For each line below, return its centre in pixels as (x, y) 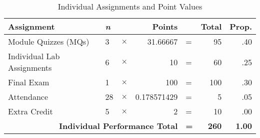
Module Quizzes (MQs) (49, 41)
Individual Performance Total (118, 126)
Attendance (28, 97)
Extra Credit (30, 111)
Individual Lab (34, 56)
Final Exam (29, 82)
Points (165, 26)
